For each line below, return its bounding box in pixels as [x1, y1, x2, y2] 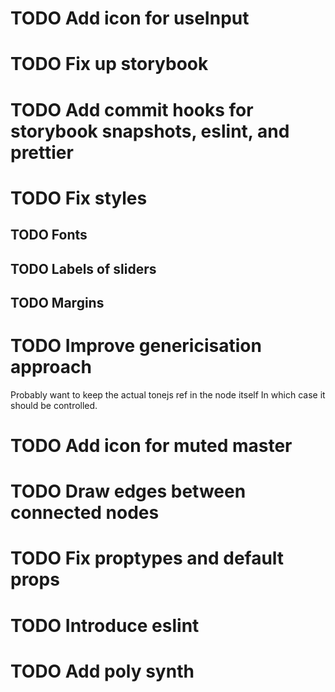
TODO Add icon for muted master [10, 435, 293, 457]
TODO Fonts [10, 227, 88, 244]
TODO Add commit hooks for [10, 98, 254, 121]
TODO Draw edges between [10, 480, 247, 503]
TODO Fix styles [10, 187, 148, 209]
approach [10, 356, 92, 379]
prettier [10, 141, 74, 164]
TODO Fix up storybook [10, 53, 209, 76]
